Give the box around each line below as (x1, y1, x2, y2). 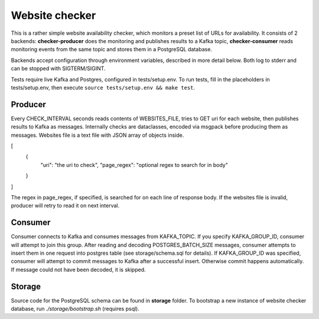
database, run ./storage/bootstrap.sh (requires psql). (11, 305, 140, 313)
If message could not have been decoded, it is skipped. (11, 266, 146, 273)
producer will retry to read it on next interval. (11, 202, 120, 209)
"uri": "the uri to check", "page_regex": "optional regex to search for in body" (40, 161, 229, 168)
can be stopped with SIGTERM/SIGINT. (11, 65, 106, 72)
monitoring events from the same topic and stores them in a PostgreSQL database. (11, 46, 213, 53)
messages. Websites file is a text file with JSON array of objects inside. (11, 131, 184, 139)
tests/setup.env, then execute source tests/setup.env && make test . (11, 84, 195, 91)
